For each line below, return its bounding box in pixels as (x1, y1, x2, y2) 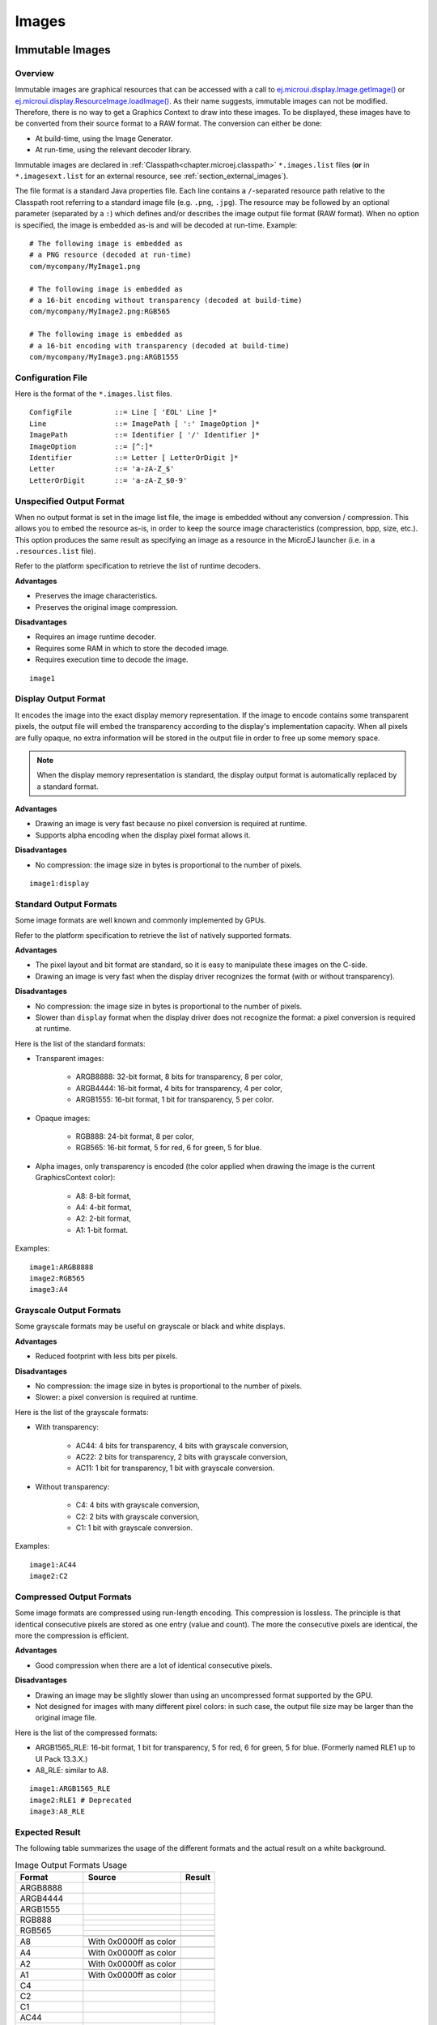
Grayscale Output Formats (15, 1305, 121, 1316)
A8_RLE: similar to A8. (35, 1765, 109, 1775)
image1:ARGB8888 (29, 1262, 94, 1272)
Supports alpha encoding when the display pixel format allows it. (35, 830, 251, 840)
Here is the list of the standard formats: (15, 1038, 146, 1048)
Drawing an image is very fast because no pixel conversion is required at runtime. (35, 819, 308, 829)
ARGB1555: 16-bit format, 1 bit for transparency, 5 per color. (75, 1094, 274, 1105)
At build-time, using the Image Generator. (35, 134, 173, 143)
